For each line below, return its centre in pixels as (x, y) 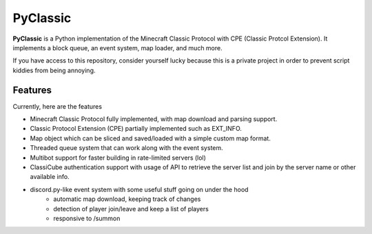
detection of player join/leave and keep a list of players (131, 209)
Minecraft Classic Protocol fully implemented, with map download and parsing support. (154, 119)
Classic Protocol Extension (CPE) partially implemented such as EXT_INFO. (136, 129)
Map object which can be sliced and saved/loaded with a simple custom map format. (151, 138)
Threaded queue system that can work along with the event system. (126, 148)
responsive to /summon (87, 218)
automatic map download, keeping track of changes (127, 199)
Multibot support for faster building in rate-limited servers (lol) (118, 158)
